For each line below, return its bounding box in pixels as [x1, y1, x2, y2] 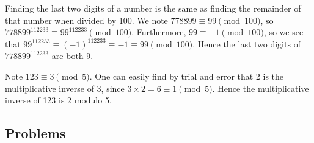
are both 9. [51, 49, 93, 62]
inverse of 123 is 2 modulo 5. [5, 94, 112, 106]
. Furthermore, [131, 26, 186, 38]
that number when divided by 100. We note [5, 13, 168, 26]
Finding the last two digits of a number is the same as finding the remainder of [5, 2, 301, 14]
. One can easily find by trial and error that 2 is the [89, 69, 284, 82]
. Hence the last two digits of [192, 37, 301, 50]
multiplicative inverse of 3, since [5, 82, 125, 94]
